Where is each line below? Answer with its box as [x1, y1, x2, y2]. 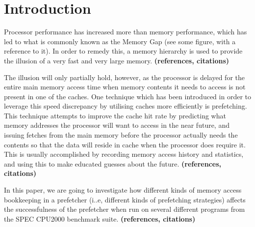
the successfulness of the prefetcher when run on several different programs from [4, 204, 245, 214]
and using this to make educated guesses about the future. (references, [4, 158, 221, 169]
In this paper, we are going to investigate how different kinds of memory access [4, 185, 242, 195]
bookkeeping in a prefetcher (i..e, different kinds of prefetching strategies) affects [4, 194, 246, 204]
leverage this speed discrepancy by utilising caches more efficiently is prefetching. [4, 101, 247, 111]
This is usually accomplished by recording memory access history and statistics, [4, 149, 244, 159]
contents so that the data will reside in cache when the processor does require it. [4, 139, 246, 149]
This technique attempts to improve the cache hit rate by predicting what [4, 110, 226, 120]
